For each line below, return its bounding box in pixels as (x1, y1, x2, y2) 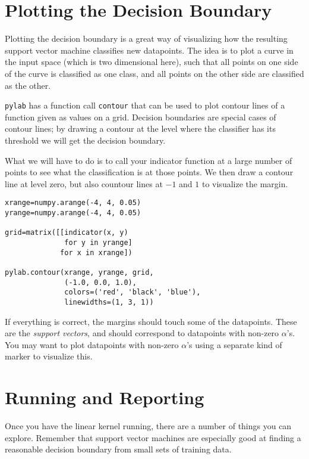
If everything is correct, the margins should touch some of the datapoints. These (5, 315, 297, 327)
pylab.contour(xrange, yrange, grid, (5, 268, 154, 277)
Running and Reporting (5, 385, 204, 410)
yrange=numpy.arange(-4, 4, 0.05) (5, 208, 141, 217)
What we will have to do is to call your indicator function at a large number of (5, 154, 292, 166)
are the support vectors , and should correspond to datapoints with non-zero (5, 327, 279, 339)
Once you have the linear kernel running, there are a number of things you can (5, 420, 292, 432)
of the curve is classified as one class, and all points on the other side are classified (5, 67, 304, 79)
